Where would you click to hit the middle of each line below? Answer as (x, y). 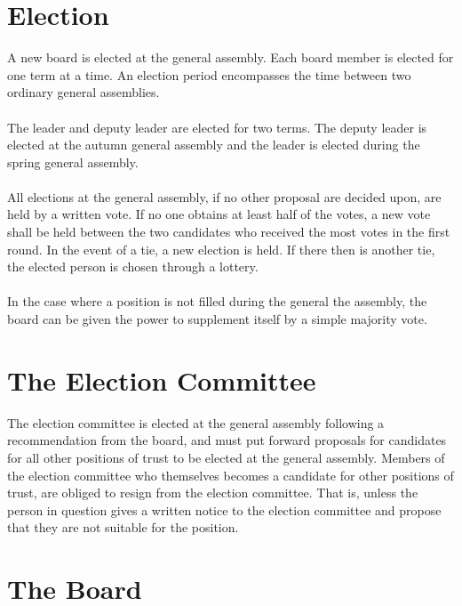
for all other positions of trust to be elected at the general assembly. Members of (226, 457)
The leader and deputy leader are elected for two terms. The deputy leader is (217, 127)
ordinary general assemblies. (84, 92)
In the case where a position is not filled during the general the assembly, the (217, 301)
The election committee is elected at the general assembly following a (196, 422)
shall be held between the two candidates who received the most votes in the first (229, 232)
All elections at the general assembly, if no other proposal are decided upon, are (224, 196)
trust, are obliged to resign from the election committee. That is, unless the (213, 493)
